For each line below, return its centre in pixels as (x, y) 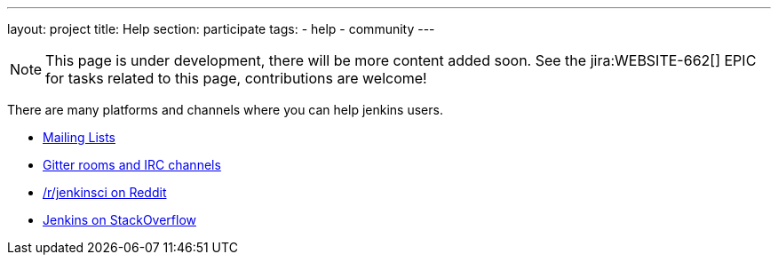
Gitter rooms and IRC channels (132, 165)
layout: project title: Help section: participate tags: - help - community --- (221, 29)
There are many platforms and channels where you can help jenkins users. (225, 110)
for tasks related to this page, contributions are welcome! (236, 78)
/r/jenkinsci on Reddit (105, 192)
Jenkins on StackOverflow (119, 220)
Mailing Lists (79, 137)
